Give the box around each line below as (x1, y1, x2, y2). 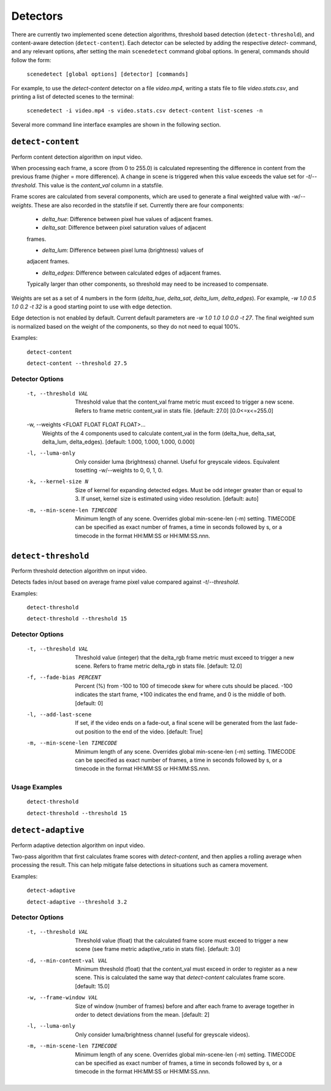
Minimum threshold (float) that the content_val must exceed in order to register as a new (75, 965, 297, 973)
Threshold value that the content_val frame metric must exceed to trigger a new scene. (75, 398, 294, 405)
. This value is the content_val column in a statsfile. (35, 181, 164, 189)
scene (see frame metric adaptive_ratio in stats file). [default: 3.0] (75, 945, 241, 953)
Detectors (11, 9, 64, 23)
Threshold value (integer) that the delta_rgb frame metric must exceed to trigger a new (75, 654, 294, 661)
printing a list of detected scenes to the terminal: (11, 93, 134, 100)
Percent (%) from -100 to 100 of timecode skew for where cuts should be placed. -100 (75, 682, 293, 689)
